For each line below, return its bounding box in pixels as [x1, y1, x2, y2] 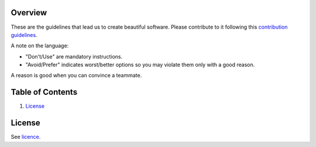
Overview [11, 8, 47, 18]
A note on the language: [11, 42, 69, 49]
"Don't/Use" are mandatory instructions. [25, 53, 123, 60]
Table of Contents [11, 87, 78, 97]
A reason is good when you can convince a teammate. [11, 72, 142, 79]
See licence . [11, 134, 41, 141]
